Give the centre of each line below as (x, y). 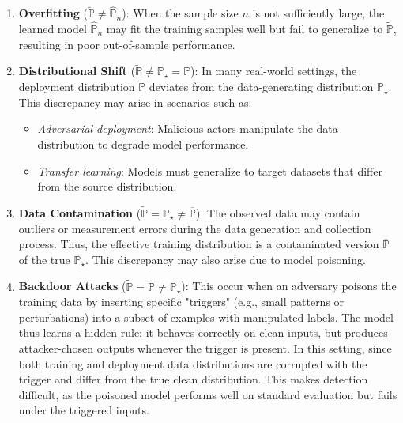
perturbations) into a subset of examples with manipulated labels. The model (206, 317)
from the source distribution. (107, 186)
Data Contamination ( (80, 213)
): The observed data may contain (278, 213)
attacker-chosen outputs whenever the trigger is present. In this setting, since (205, 348)
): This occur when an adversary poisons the (289, 286)
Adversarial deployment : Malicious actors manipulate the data (188, 128)
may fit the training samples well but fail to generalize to (245, 29)
